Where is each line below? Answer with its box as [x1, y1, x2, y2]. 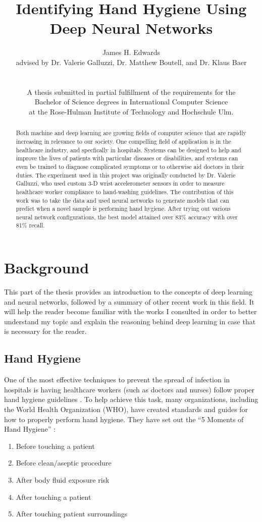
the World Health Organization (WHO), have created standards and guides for [4, 404, 248, 415]
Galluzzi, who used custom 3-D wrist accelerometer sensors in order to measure [16, 179, 225, 188]
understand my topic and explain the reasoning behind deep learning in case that [4, 316, 256, 326]
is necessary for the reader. [4, 326, 87, 336]
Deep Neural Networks [49, 18, 213, 38]
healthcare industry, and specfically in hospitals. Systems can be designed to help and [16, 145, 241, 154]
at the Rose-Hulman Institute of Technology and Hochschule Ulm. [29, 106, 234, 117]
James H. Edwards [102, 47, 161, 57]
